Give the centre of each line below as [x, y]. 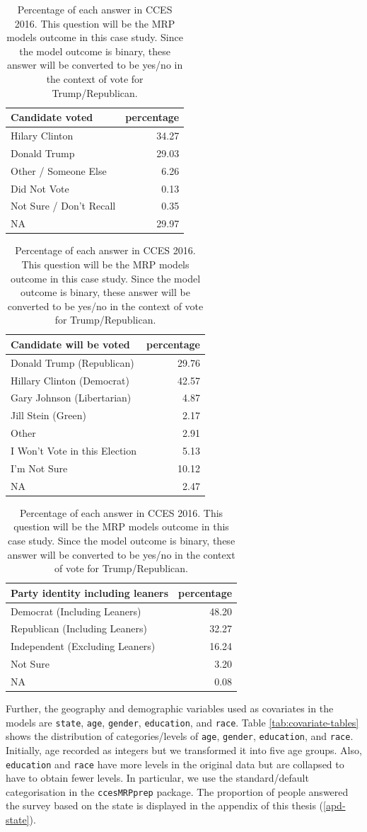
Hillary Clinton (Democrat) [70, 380]
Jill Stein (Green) [48, 415]
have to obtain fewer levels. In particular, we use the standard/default [157, 778]
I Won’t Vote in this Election [74, 450]
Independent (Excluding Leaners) [83, 646]
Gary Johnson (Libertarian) [71, 398]
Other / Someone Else [59, 170]
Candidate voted [52, 117]
